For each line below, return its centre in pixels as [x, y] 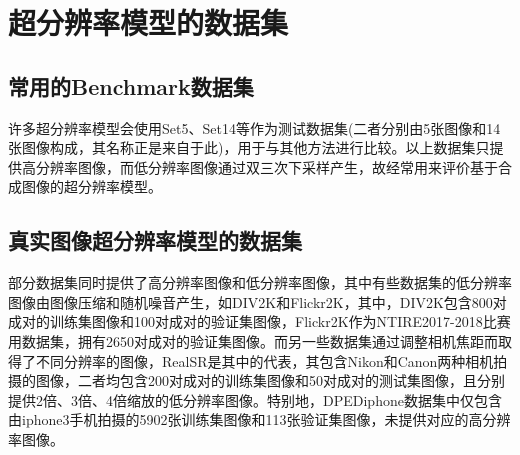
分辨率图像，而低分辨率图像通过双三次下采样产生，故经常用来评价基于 [266, 166]
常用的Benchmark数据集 [131, 85]
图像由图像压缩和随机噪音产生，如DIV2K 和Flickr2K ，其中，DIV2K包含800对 [257, 301]
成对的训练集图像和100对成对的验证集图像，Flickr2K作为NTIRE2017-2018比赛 [259, 321]
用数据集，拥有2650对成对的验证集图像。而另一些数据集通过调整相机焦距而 [253, 340]
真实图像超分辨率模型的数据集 [155, 240]
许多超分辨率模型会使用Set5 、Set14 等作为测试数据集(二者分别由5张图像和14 [254, 127]
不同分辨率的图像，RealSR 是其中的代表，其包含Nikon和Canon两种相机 [264, 360]
